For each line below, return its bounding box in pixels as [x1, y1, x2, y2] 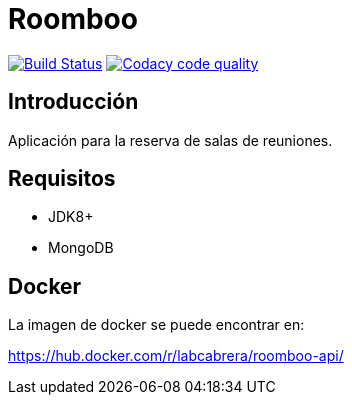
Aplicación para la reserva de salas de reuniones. [8, 131, 333, 149]
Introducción [8, 89, 139, 115]
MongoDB [48, 239, 114, 257]
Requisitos [8, 166, 116, 192]
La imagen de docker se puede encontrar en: [8, 316, 305, 334]
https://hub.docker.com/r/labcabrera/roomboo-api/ [8, 347, 344, 365]
